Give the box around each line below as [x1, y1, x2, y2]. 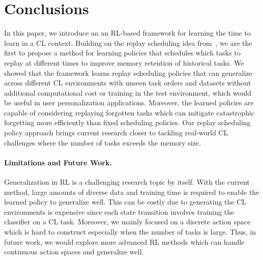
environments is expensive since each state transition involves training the [4, 206, 235, 217]
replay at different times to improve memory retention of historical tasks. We [4, 57, 244, 68]
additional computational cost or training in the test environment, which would [4, 87, 252, 98]
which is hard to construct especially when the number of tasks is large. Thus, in [4, 226, 256, 237]
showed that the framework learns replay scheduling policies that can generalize [4, 67, 252, 78]
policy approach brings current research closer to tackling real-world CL [4, 127, 228, 138]
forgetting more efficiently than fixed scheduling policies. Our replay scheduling [4, 117, 251, 128]
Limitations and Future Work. [4, 157, 112, 167]
